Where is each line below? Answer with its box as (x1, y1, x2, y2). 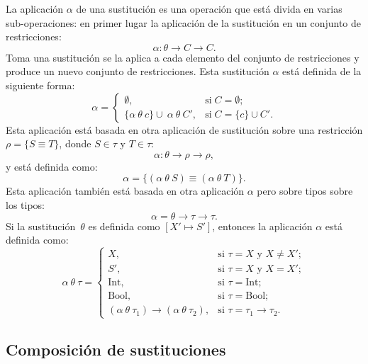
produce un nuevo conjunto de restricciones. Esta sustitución (6, 64, 269, 79)
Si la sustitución (6, 218, 76, 233)
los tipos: (6, 197, 45, 212)
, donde (59, 136, 91, 151)
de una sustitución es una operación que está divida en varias (76, 1, 342, 16)
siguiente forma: (6, 77, 75, 92)
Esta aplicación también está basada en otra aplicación (6, 183, 245, 198)
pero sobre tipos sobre (257, 183, 353, 198)
